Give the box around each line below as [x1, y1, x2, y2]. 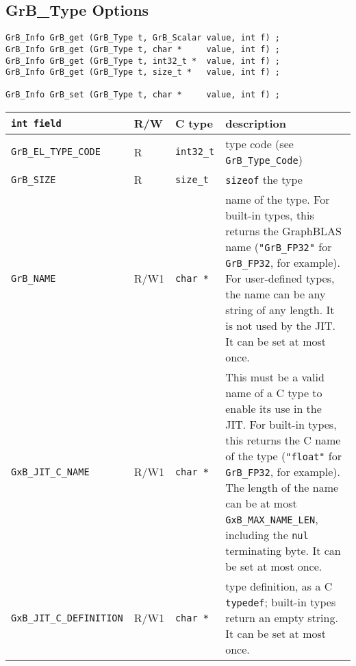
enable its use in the [225, 401, 322, 417]
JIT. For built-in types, [225, 416, 337, 433]
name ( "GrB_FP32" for [225, 239, 332, 255]
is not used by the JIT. [225, 318, 336, 334]
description [225, 115, 286, 132]
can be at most [225, 495, 297, 512]
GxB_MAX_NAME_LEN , [225, 511, 318, 527]
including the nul [225, 527, 309, 543]
